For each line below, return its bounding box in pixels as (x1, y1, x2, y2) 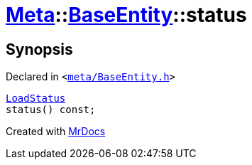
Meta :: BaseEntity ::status (6, 3, 247, 27)
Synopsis (6, 40, 73, 58)
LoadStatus (6, 92, 66, 105)
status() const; (6, 104, 96, 116)
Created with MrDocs (6, 125, 106, 138)
